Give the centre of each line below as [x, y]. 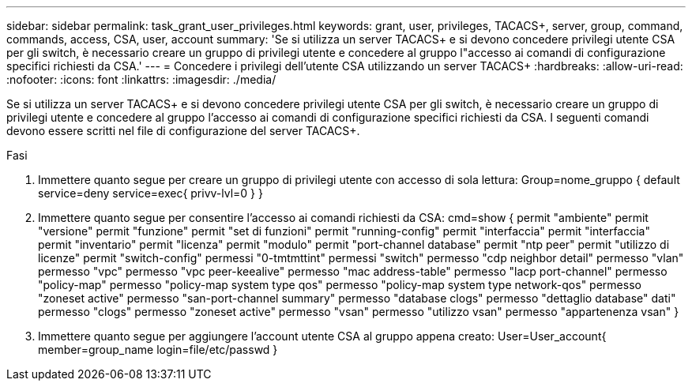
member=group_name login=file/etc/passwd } [158, 349]
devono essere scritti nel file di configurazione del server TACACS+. [183, 131]
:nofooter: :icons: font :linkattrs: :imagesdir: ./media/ [141, 79]
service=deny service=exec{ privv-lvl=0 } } [150, 193]
